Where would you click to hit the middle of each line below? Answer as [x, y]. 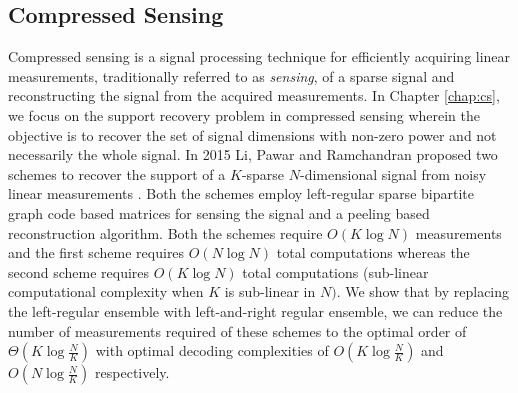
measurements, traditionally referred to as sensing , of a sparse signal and [231, 75]
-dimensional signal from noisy [393, 173]
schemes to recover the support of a [117, 173]
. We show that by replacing [423, 291]
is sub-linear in [270, 291]
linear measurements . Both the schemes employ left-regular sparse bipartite [241, 193]
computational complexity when [106, 291]
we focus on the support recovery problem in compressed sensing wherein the [244, 114]
